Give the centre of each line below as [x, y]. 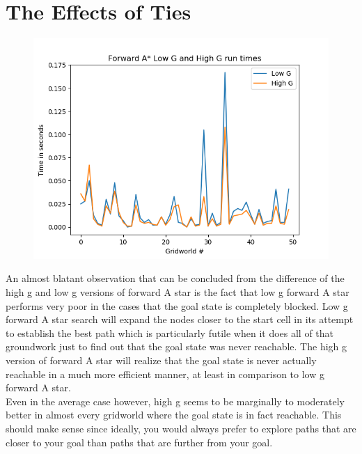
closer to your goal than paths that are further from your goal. [139, 442]
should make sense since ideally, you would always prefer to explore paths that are [181, 428]
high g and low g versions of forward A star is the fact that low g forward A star [178, 291]
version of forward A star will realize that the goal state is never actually [161, 360]
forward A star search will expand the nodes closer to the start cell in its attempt [180, 319]
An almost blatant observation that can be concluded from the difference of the [175, 278]
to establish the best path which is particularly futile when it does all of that [170, 332]
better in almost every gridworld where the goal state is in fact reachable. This [174, 415]
